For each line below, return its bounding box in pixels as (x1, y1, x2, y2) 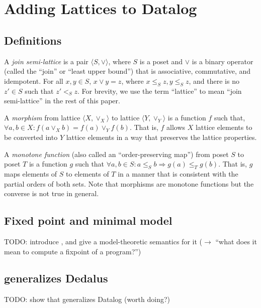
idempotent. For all (4, 75, 63, 86)
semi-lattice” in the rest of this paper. (4, 95, 120, 106)
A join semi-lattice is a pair (4, 56, 89, 66)
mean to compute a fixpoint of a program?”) (4, 246, 141, 256)
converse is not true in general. (4, 188, 99, 199)
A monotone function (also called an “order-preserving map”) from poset (4, 148, 229, 159)
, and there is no (189, 75, 239, 86)
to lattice (111, 112, 140, 122)
